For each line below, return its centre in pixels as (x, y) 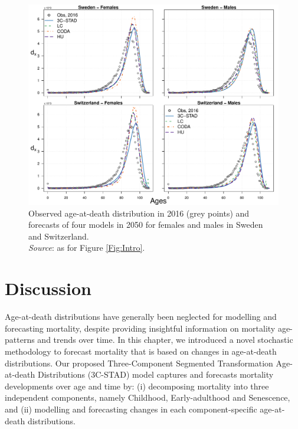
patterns (20, 340)
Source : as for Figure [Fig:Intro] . (87, 248)
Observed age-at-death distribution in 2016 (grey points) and (139, 213)
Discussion (48, 288)
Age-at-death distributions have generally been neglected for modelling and (141, 317)
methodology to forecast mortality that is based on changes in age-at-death (141, 351)
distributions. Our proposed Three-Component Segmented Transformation (139, 363)
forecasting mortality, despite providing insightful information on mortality (140, 328)
